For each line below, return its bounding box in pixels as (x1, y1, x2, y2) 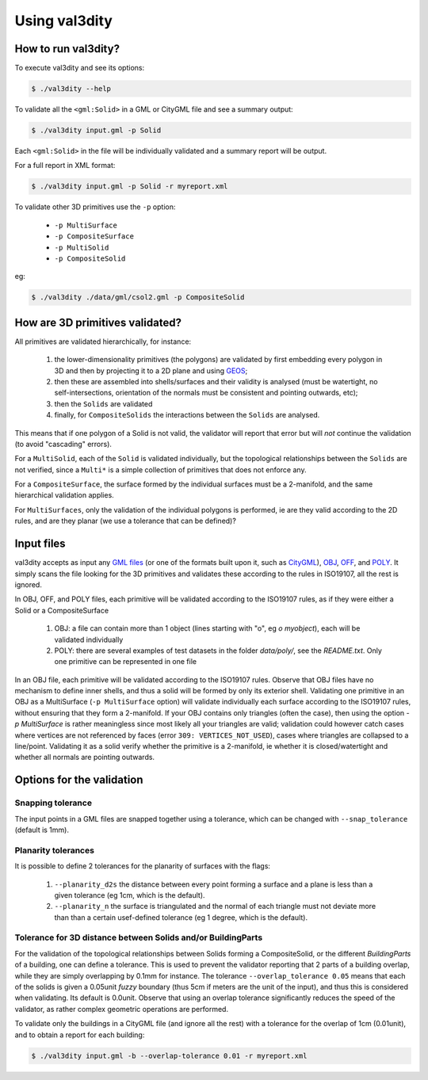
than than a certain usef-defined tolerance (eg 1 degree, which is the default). (54, 912, 308, 922)
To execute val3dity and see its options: (14, 63, 145, 73)
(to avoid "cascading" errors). (14, 439, 113, 448)
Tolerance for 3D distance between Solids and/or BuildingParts (14, 932, 263, 943)
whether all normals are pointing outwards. (14, 753, 155, 762)
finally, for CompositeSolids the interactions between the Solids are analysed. (54, 410, 320, 420)
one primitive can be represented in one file (54, 657, 197, 666)
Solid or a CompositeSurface (14, 605, 109, 615)
